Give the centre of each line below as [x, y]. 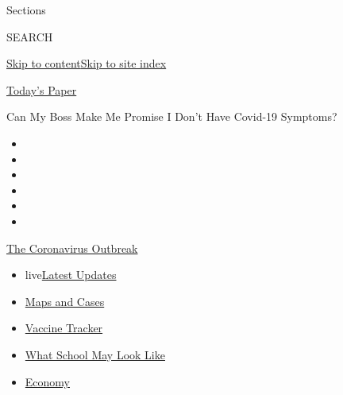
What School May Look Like [95, 354]
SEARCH [30, 36]
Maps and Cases [65, 301]
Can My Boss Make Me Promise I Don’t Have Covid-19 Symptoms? [172, 116]
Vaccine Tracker [64, 328]
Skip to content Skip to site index [87, 63]
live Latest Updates [71, 275]
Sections [26, 10]
